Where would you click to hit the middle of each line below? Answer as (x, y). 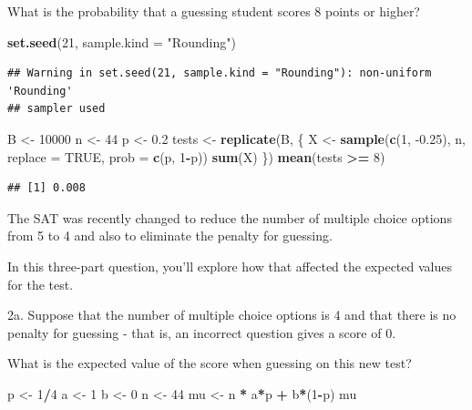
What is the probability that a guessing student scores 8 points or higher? (214, 11)
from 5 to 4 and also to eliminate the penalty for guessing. (170, 236)
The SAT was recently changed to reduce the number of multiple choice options (230, 217)
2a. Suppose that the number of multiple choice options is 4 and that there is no (232, 315)
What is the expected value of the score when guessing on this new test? (210, 363)
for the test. (41, 284)
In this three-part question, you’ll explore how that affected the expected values (230, 266)
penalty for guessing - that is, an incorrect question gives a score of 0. (202, 332)
